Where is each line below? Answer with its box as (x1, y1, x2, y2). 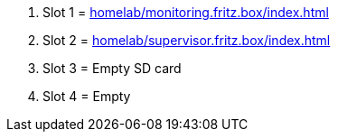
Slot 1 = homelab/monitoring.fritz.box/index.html (42, 5, 329, 20)
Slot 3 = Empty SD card (42, 60, 182, 76)
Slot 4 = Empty (42, 88, 131, 104)
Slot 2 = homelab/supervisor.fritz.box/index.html (42, 32, 331, 48)
